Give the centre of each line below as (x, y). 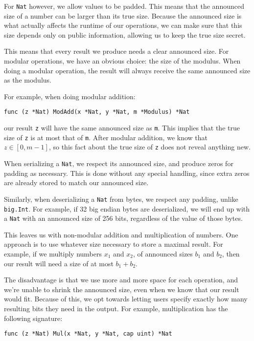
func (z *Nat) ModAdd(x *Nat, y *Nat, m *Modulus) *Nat (97, 112)
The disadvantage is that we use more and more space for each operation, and (121, 280)
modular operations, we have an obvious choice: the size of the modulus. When (122, 61)
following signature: (33, 318)
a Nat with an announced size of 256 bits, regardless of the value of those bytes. (123, 218)
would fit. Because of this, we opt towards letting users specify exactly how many (126, 299)
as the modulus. (28, 80)
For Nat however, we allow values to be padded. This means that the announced (124, 6)
